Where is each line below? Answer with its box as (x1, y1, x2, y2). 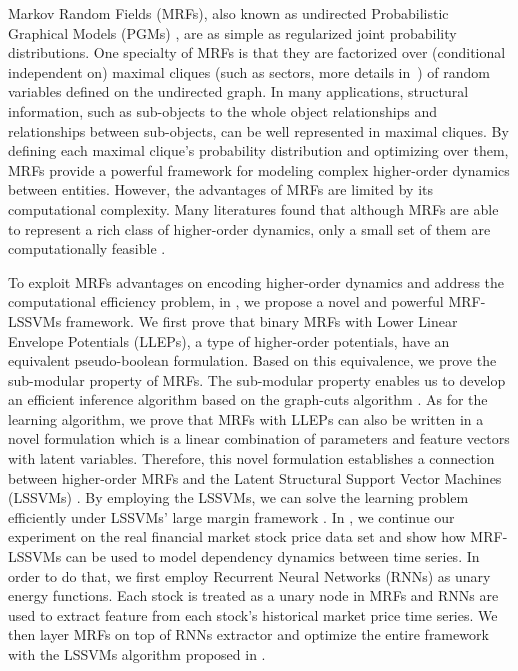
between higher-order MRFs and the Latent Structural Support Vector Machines (8, 467, 502, 488)
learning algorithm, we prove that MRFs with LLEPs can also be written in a (8, 408, 484, 429)
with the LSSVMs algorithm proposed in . (8, 644, 266, 664)
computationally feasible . (8, 238, 166, 259)
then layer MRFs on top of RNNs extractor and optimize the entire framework (8, 624, 489, 645)
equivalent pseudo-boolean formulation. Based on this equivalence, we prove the (8, 350, 497, 371)
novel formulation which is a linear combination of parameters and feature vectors (8, 428, 510, 449)
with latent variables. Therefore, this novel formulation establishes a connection (8, 448, 495, 469)
